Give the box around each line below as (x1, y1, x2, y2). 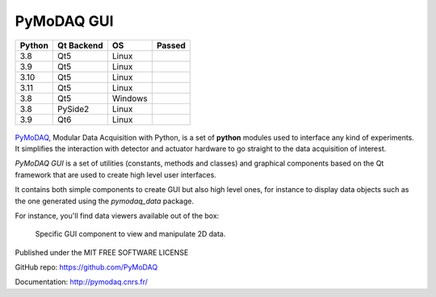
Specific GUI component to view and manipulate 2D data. (35, 229, 226, 239)
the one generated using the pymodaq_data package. (15, 196, 195, 206)
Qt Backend (57, 40, 103, 51)
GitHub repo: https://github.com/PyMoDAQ (15, 262, 158, 272)
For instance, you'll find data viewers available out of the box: (15, 211, 220, 220)
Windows (111, 93, 149, 104)
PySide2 (57, 103, 90, 115)
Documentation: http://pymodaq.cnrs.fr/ (15, 277, 149, 287)
